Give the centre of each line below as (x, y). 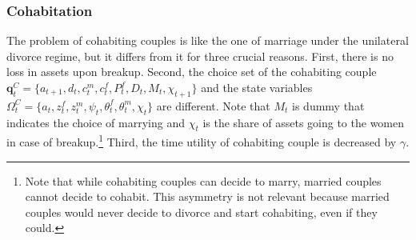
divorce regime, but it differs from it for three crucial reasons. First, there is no (200, 56)
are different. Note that (213, 105)
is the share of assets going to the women (304, 122)
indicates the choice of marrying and (96, 122)
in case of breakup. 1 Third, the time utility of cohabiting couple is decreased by (202, 141)
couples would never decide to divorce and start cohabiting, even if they (201, 212)
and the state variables (257, 87)
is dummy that (328, 105)
